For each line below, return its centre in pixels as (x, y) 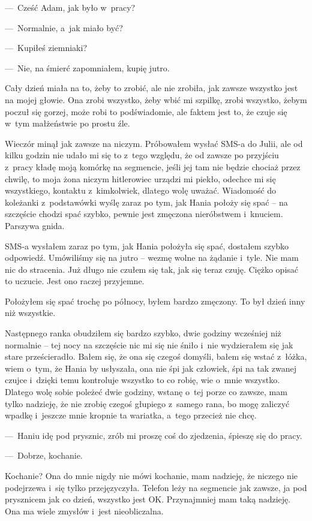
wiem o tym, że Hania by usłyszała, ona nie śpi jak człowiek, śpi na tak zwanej (151, 368)
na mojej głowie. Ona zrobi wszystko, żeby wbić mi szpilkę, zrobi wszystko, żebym (156, 99)
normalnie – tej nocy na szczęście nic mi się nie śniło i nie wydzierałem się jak (149, 344)
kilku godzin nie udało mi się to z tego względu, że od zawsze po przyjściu (142, 155)
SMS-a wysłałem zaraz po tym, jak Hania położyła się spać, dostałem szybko (147, 246)
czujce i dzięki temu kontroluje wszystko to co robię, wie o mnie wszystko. (142, 380)
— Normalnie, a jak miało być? (64, 27)
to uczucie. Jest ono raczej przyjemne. (75, 281)
